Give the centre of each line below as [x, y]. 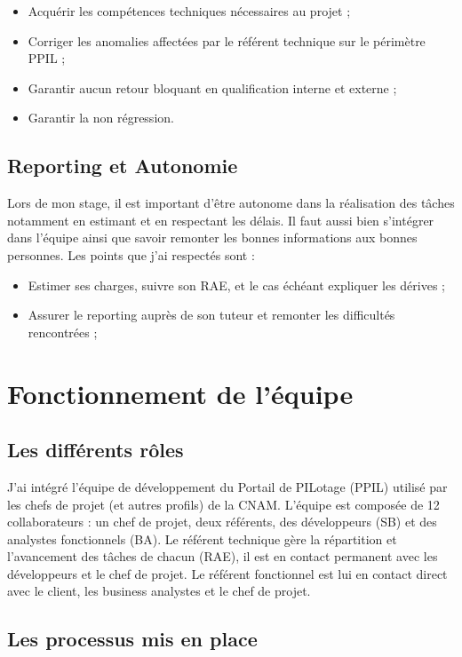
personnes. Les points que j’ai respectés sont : [131, 254]
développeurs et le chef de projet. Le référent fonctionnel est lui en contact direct [227, 573]
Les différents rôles [96, 450]
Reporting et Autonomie [123, 166]
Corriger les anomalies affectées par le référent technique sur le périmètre [227, 40]
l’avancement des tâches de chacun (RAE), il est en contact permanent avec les [223, 556]
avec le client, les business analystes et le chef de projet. [159, 591]
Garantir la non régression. [101, 118]
